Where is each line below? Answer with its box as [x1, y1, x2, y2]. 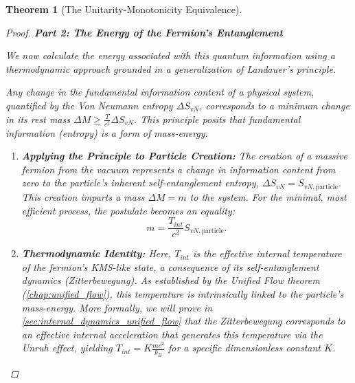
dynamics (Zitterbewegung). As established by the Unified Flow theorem [21, 273, 320, 287]
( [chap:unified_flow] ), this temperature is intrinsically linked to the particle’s [21, 286, 344, 300]
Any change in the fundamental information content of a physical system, [5, 85, 314, 99]
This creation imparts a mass [21, 189, 145, 204]
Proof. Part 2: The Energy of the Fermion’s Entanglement [5, 25, 283, 39]
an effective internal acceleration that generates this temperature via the [21, 327, 323, 341]
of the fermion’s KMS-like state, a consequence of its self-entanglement [21, 259, 319, 274]
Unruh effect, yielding [21, 340, 113, 355]
